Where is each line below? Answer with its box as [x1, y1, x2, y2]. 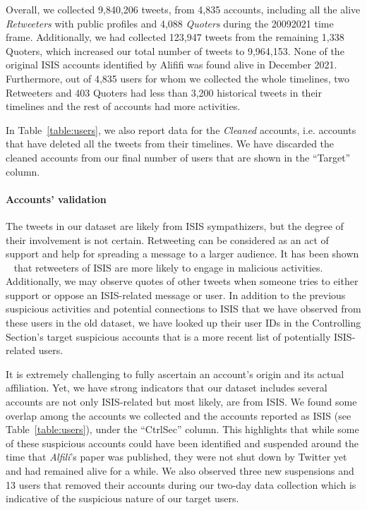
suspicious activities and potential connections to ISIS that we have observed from [6, 301, 361, 316]
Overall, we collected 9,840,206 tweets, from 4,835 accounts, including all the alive [6, 2, 361, 16]
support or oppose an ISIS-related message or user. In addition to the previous [6, 287, 346, 302]
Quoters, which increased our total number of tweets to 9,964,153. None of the [6, 43, 344, 58]
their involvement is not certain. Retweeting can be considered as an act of [6, 232, 329, 247]
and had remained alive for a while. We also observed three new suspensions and [6, 463, 354, 478]
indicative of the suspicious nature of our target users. [6, 491, 239, 506]
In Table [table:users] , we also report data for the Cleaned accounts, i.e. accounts [6, 122, 356, 137]
